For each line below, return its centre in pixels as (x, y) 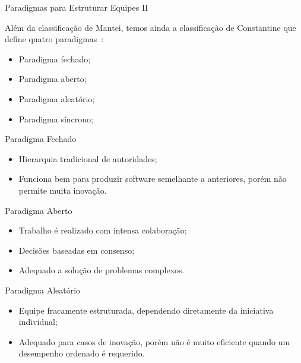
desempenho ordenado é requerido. (82, 353)
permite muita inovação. (63, 190)
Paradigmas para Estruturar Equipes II (77, 7)
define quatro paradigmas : (54, 39)
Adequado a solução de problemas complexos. (102, 270)
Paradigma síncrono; (56, 119)
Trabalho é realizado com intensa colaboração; (103, 230)
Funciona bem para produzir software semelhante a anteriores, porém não (153, 179)
